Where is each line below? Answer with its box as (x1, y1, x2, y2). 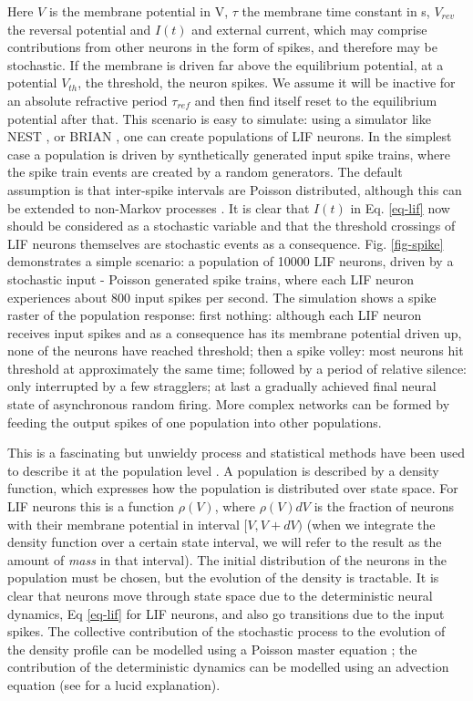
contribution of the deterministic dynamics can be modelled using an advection (7, 657, 449, 676)
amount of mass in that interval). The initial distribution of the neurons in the (7, 550, 447, 569)
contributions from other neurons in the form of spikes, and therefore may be (7, 37, 437, 57)
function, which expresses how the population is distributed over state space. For (7, 479, 458, 498)
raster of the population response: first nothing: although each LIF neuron (7, 305, 422, 325)
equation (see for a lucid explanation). (7, 675, 221, 694)
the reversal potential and (7, 19, 151, 38)
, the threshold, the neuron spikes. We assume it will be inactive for (77, 73, 456, 92)
